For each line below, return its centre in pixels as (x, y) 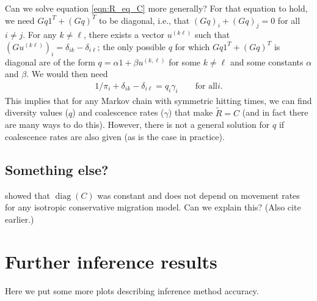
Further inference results (111, 261)
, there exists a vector (124, 35)
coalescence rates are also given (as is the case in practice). (115, 136)
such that (212, 35)
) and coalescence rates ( (118, 112)
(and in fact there (275, 112)
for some (185, 61)
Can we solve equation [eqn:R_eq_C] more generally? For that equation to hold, (156, 8)
